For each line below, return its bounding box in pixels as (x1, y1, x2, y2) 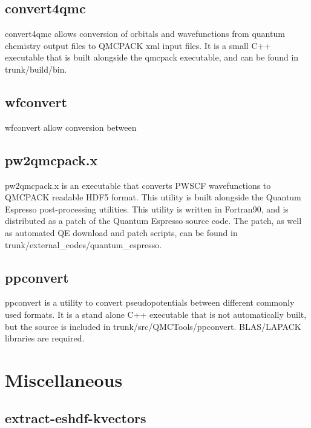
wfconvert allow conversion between (5, 120, 137, 133)
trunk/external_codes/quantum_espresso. (5, 238, 162, 251)
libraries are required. (5, 332, 85, 344)
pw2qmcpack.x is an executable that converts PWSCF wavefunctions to (5, 179, 271, 191)
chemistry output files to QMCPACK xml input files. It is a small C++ (5, 39, 271, 51)
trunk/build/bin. (5, 62, 67, 75)
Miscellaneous (5, 367, 123, 392)
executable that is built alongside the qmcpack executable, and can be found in (5, 51, 299, 64)
